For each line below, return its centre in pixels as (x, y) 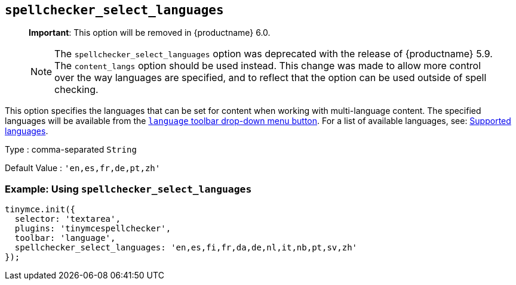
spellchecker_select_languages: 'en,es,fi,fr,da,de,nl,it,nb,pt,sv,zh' (186, 248)
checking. (76, 90)
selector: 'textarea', (67, 219)
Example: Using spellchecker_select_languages (128, 189)
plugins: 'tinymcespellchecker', (93, 229)
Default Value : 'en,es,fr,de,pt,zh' (83, 168)
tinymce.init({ (40, 210)
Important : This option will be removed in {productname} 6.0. (150, 33)
